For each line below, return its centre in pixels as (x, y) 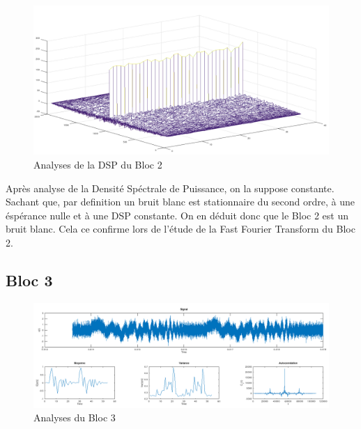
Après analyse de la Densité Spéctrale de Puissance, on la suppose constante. (170, 188)
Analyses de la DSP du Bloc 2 (98, 165)
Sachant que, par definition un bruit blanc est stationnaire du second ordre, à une (180, 202)
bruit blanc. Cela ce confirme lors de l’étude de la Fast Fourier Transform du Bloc (180, 229)
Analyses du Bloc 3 (75, 418)
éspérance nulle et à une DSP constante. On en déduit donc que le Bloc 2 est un (177, 215)
